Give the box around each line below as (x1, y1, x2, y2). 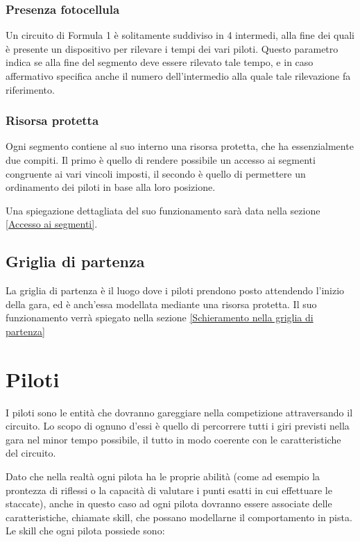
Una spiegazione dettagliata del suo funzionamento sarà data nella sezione (6, 203, 320, 217)
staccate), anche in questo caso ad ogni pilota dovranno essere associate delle (6, 496, 332, 511)
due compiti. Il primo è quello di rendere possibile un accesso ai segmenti (6, 153, 316, 167)
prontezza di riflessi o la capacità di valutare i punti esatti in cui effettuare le (6, 482, 332, 497)
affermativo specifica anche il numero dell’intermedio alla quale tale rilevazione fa (6, 69, 351, 83)
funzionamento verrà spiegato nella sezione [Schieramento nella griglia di (6, 310, 314, 325)
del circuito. (6, 446, 56, 460)
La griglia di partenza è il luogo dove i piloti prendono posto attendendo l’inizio (6, 283, 345, 298)
